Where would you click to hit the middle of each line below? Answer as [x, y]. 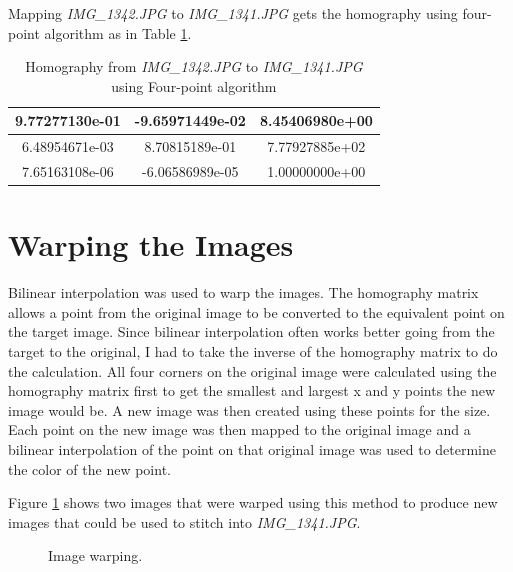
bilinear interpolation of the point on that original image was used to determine [252, 449]
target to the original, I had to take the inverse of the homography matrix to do [253, 351]
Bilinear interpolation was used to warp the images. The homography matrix [243, 292]
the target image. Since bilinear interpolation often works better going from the [251, 331]
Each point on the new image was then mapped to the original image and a [239, 429]
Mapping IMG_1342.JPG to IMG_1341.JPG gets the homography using [233, 13]
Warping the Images [151, 244]
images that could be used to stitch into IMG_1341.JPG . [184, 521]
